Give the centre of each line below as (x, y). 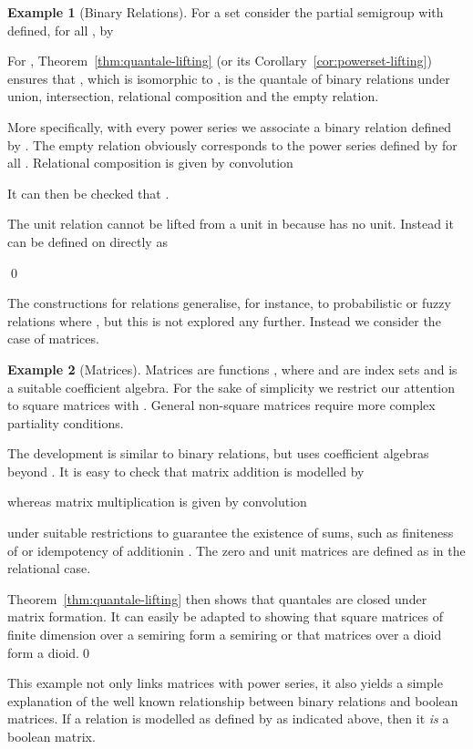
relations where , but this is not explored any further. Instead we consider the (224, 320)
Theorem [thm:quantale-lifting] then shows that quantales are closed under (217, 598)
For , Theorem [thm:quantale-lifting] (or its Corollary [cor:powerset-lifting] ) (220, 61)
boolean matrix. (51, 736)
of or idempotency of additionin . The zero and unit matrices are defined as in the (236, 550)
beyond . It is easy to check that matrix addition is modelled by (186, 471)
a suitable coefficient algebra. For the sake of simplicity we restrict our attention (231, 387)
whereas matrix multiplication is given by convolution (157, 502)
